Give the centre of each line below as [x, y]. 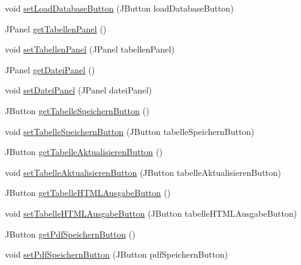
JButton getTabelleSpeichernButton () [77, 110]
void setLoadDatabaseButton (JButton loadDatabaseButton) [119, 8]
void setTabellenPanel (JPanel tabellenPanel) [90, 49]
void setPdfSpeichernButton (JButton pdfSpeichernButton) [117, 254]
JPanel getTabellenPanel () [56, 28]
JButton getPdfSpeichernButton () [70, 234]
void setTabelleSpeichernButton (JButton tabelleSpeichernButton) [130, 131]
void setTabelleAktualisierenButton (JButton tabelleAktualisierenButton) [143, 172]
